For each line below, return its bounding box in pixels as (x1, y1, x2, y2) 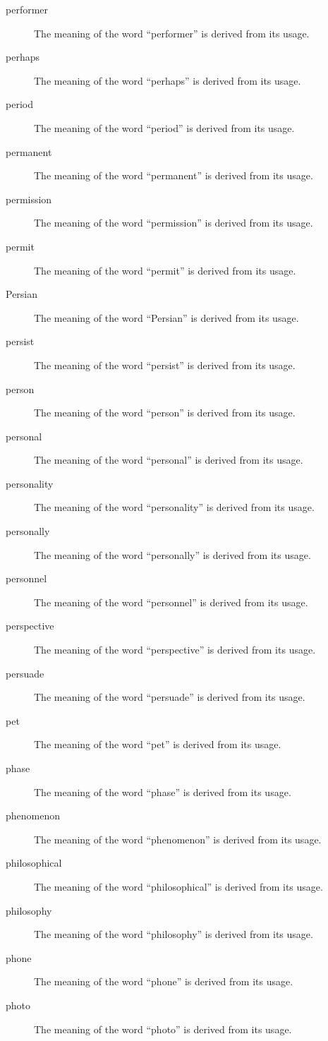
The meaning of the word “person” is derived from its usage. (34, 405, 296, 420)
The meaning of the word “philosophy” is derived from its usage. (34, 927, 313, 941)
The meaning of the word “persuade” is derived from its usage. (34, 690, 305, 704)
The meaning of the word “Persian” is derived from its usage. (34, 310, 299, 325)
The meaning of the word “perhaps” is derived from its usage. (34, 73, 301, 88)
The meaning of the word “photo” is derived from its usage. (34, 1021, 292, 1036)
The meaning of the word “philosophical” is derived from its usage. (34, 879, 323, 893)
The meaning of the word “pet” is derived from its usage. (34, 737, 281, 752)
